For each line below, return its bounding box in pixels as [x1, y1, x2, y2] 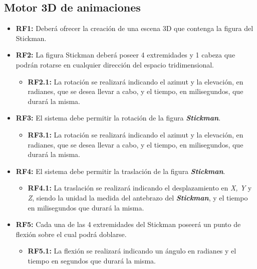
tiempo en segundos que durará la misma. [28, 255, 156, 265]
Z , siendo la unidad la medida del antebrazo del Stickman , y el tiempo [28, 192, 248, 202]
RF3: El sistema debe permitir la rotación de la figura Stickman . [16, 112, 221, 123]
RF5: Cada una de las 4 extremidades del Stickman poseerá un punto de [16, 219, 241, 229]
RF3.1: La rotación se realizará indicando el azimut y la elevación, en [28, 129, 243, 139]
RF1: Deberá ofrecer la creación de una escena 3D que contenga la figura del [16, 23, 253, 33]
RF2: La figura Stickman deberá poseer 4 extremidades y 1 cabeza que [16, 49, 235, 60]
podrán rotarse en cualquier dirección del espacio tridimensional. [16, 59, 214, 69]
